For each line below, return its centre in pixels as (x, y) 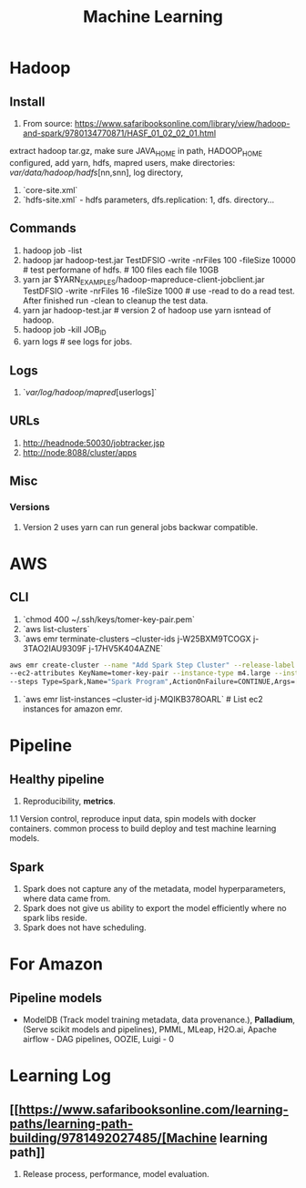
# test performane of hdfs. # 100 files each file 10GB (121, 270)
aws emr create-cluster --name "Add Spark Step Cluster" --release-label (153, 665)
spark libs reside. (55, 917)
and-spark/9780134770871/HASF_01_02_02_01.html (119, 133)
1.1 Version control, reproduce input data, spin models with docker (133, 819)
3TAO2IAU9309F (55, 648)
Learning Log (61, 1076)
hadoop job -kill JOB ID (64, 331)
